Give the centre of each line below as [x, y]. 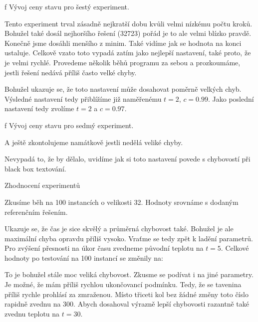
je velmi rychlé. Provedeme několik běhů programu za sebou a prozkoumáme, [123, 62]
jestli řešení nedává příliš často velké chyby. [71, 72]
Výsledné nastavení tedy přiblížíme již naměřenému [83, 98]
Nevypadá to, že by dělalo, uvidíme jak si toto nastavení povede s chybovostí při [128, 159]
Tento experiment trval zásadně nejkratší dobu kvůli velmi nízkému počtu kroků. [129, 23]
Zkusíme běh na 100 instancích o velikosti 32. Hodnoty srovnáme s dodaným [122, 202]
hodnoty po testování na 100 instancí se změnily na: [84, 257]
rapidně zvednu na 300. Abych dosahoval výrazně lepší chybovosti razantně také [127, 304]
